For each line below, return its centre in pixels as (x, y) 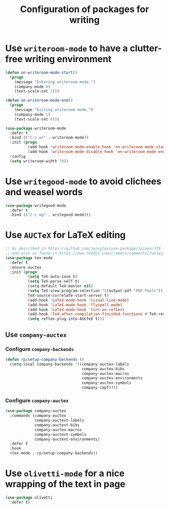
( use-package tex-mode (29, 258)
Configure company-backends (39, 349)
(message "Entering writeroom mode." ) (55, 82)
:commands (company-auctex (38, 416)
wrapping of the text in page (65, 484)
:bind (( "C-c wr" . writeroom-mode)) (49, 138)
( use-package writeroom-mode (36, 128)
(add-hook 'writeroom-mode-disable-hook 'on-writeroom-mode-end (96, 152)
